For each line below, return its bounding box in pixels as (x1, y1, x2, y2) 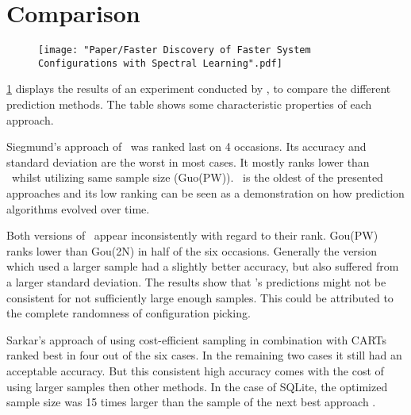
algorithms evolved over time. (6, 200, 150, 217)
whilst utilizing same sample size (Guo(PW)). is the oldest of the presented (11, 169, 383, 186)
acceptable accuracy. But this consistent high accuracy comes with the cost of (6, 362, 384, 378)
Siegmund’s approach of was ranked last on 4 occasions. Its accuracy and (6, 138, 367, 155)
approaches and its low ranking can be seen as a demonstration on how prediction (6, 185, 405, 201)
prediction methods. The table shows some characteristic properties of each (6, 96, 372, 113)
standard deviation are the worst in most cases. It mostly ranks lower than (6, 153, 370, 170)
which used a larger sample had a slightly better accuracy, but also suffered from (6, 258, 399, 275)
